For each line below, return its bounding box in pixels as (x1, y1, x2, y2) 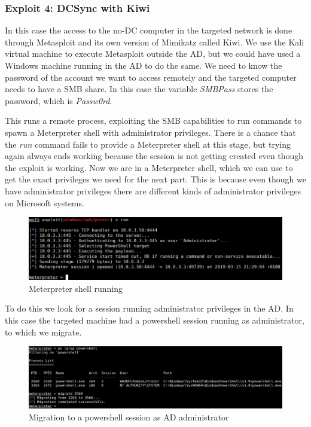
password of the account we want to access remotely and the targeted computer (5, 71, 297, 83)
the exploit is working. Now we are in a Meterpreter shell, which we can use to (5, 161, 293, 173)
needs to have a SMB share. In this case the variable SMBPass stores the (5, 83, 273, 95)
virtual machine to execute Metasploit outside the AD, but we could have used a (5, 47, 301, 60)
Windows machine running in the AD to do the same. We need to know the (5, 59, 282, 71)
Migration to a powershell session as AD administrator (29, 411, 229, 423)
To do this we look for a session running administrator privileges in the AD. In (5, 302, 294, 315)
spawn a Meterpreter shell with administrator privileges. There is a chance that (5, 126, 296, 138)
